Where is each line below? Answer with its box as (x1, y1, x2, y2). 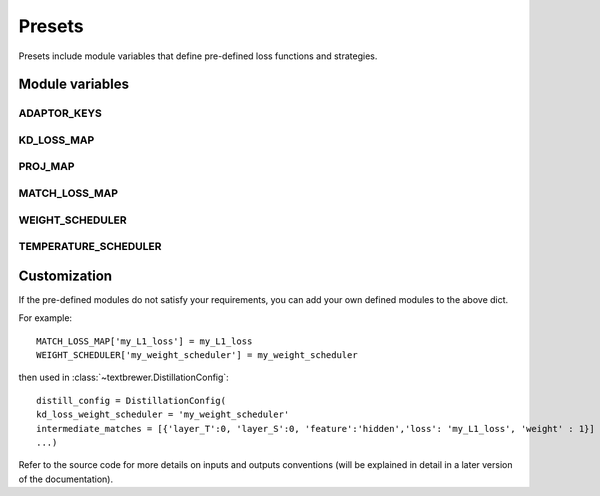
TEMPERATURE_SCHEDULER (18, 240, 162, 254)
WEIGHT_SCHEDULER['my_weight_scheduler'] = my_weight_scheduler (36, 350, 359, 361)
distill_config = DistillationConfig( (36, 395, 227, 406)
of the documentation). (18, 473, 114, 485)
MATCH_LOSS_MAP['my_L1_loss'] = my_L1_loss (36, 335, 253, 347)
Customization (18, 267, 113, 284)
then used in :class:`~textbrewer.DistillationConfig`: (18, 371, 229, 384)
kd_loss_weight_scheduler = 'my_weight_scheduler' (36, 409, 290, 420)
